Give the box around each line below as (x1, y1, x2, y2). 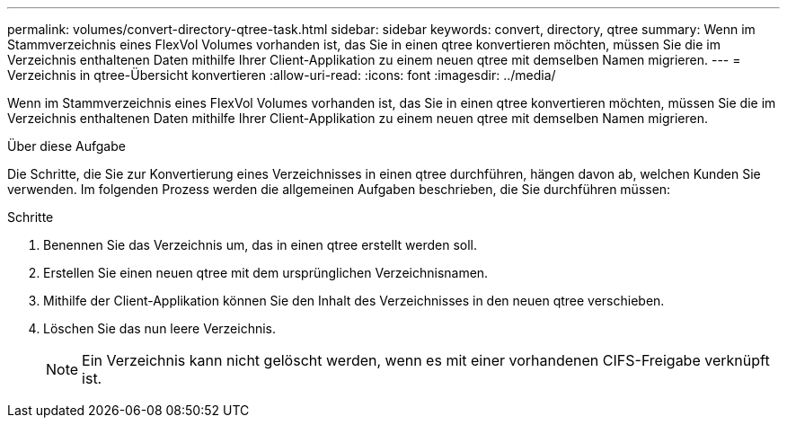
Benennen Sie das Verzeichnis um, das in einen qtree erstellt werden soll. (43, 237, 478, 252)
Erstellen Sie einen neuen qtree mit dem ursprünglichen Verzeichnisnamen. (43, 265, 489, 280)
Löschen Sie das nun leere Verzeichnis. (43, 321, 277, 336)
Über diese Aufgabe (7, 138, 126, 154)
